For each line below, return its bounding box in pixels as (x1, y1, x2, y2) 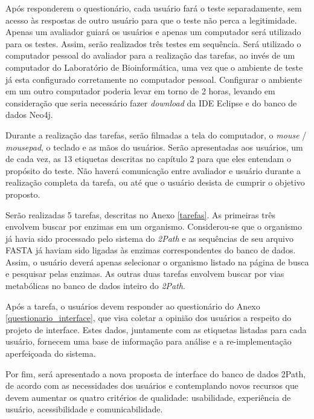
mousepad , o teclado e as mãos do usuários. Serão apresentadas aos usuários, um (5, 140, 303, 153)
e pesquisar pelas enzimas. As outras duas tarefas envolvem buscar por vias (5, 267, 284, 280)
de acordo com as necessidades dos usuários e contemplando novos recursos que (5, 379, 299, 392)
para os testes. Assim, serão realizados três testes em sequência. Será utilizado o (5, 37, 301, 50)
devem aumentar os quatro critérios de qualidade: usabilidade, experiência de (5, 391, 291, 403)
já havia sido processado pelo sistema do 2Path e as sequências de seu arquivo (5, 232, 293, 244)
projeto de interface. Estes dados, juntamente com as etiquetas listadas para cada (5, 323, 307, 336)
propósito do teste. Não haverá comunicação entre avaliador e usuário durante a (5, 164, 301, 177)
